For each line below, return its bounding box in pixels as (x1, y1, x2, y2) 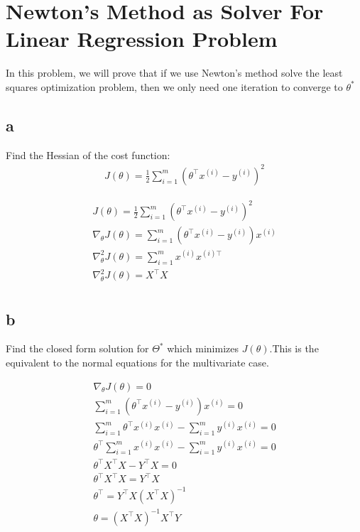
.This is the (269, 341, 319, 356)
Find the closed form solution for (6, 341, 149, 356)
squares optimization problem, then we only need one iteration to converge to (6, 79, 343, 94)
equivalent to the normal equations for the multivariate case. (6, 355, 269, 370)
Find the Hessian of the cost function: (6, 147, 170, 162)
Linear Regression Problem (6, 24, 278, 53)
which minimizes (167, 341, 239, 356)
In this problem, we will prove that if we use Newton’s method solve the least (6, 65, 343, 80)
